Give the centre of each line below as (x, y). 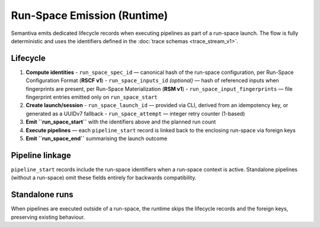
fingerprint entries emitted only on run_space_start (92, 97)
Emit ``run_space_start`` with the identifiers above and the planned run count (121, 122)
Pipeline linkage (41, 155)
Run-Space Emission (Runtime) (89, 15)
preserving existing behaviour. (48, 217)
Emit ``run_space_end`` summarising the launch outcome (97, 138)
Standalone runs (42, 195)
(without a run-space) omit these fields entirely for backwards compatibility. (104, 178)
